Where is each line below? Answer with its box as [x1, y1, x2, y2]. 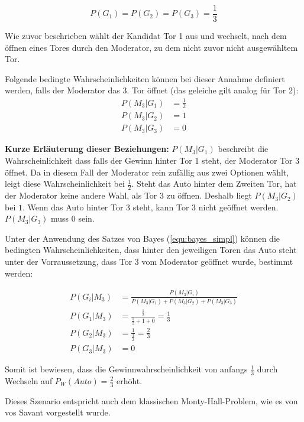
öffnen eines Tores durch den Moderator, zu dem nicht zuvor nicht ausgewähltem [5, 41, 298, 53]
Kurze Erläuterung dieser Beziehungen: [5, 142, 169, 155]
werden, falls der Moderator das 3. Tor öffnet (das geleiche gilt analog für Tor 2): [5, 84, 299, 96]
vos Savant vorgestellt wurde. [5, 406, 111, 418]
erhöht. [116, 374, 143, 387]
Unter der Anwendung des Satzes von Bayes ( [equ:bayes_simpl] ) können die [5, 232, 280, 244]
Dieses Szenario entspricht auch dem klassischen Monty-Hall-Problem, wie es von [5, 394, 298, 407]
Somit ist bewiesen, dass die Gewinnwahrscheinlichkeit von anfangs [5, 363, 248, 375]
